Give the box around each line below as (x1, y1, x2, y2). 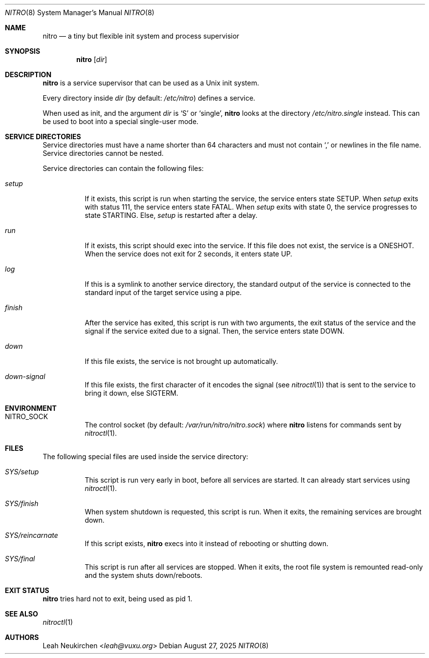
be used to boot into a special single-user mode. (43, 117, 199, 126)
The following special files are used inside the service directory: (43, 452, 248, 461)
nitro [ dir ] (76, 55, 107, 64)
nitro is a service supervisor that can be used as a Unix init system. (43, 79, 259, 87)
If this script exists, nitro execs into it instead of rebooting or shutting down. (85, 539, 329, 548)
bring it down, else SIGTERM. (85, 389, 178, 397)
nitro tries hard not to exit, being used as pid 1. (43, 594, 193, 603)
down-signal (5, 372, 45, 381)
